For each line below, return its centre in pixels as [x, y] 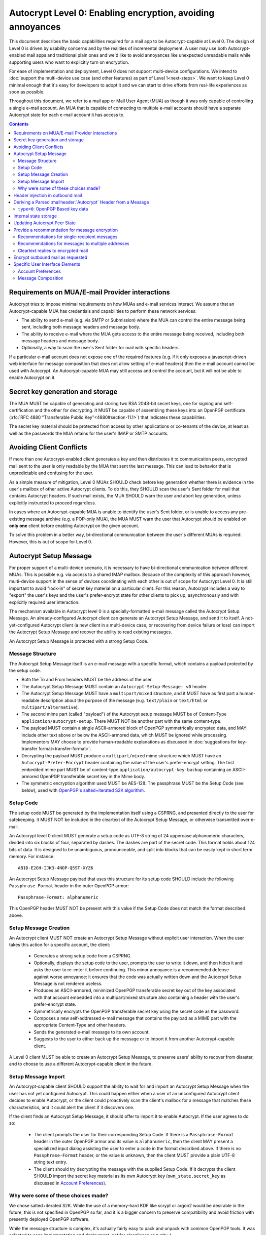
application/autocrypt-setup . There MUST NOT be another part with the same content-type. [121, 721]
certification [21, 411]
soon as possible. [27, 92]
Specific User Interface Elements [47, 264]
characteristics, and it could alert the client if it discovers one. [72, 1107]
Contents [19, 124]
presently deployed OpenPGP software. [49, 1219]
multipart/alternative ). [50, 707]
